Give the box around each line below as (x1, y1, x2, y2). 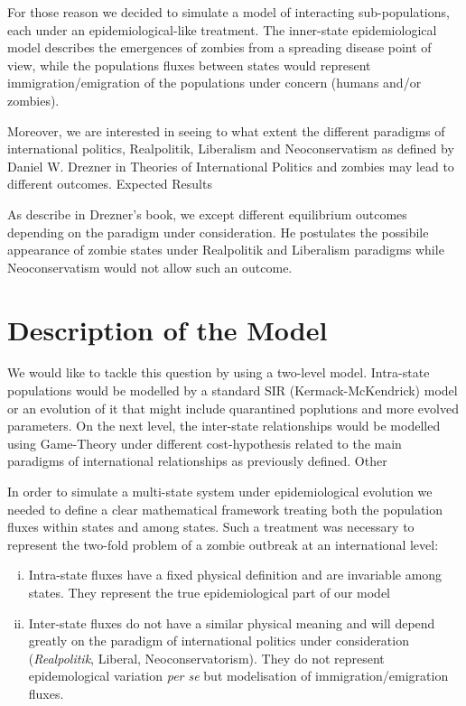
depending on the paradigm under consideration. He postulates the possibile (7, 222, 429, 241)
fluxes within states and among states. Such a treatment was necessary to (7, 517, 415, 536)
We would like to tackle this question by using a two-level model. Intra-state (7, 363, 430, 382)
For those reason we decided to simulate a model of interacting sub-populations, (7, 3, 450, 21)
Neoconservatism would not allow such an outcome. (7, 257, 293, 276)
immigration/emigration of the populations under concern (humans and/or (7, 73, 422, 92)
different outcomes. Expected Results (7, 174, 212, 193)
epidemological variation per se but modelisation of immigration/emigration (28, 666, 449, 685)
